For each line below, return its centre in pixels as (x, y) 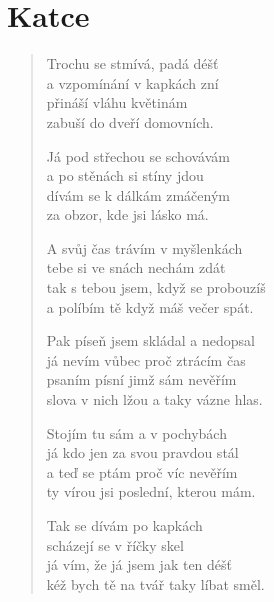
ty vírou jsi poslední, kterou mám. (151, 491)
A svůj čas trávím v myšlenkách (144, 247)
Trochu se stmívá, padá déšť (132, 63)
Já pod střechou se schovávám (138, 155)
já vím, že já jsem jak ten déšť (139, 564)
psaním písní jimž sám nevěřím (141, 379)
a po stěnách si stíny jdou (125, 175)
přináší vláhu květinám (117, 102)
